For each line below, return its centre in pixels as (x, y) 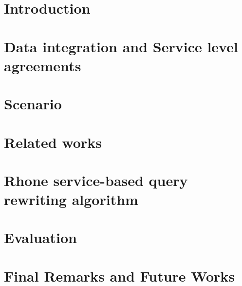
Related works (53, 142)
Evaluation (40, 237)
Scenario (33, 104)
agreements (43, 65)
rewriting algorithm (71, 199)
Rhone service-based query (96, 180)
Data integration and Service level (121, 46)
